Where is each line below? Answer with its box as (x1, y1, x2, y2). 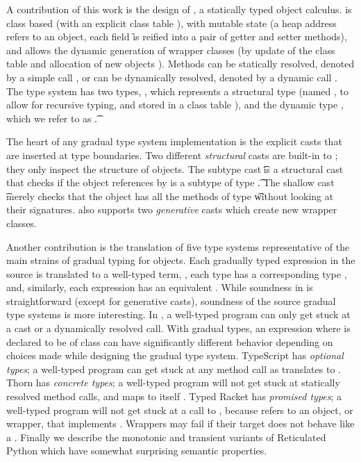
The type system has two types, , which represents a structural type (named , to (6, 83, 349, 98)
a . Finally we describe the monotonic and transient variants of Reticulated (6, 429, 326, 444)
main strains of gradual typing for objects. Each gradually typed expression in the (6, 253, 355, 267)
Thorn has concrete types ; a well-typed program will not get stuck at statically (6, 375, 340, 390)
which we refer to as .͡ (6, 110, 97, 125)
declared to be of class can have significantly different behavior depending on (6, 334, 333, 349)
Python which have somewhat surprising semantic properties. (6, 443, 267, 458)
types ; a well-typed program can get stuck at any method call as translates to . (6, 361, 341, 376)
